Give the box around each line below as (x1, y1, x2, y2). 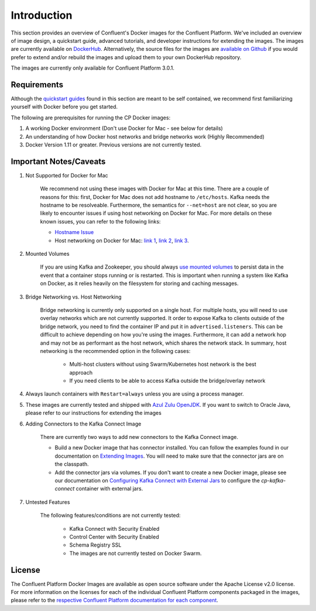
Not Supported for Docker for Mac (25, 171, 108, 179)
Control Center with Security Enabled (69, 533, 159, 540)
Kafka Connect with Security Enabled (69, 525, 160, 532)
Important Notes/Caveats (11, 156, 106, 166)
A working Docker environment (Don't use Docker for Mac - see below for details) (25, 125, 224, 132)
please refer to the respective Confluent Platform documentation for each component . (11, 597, 219, 604)
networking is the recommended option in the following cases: (40, 347, 191, 354)
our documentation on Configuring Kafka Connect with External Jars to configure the (54, 477, 260, 484)
